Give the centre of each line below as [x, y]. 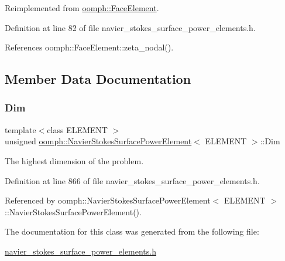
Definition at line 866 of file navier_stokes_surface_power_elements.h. [132, 180]
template [20, 129]
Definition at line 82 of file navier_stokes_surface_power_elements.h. [130, 27]
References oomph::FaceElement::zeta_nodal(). [89, 47]
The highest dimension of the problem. [74, 160]
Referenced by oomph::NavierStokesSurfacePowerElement [108, 200]
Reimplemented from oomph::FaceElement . [82, 8]
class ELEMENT [77, 129]
